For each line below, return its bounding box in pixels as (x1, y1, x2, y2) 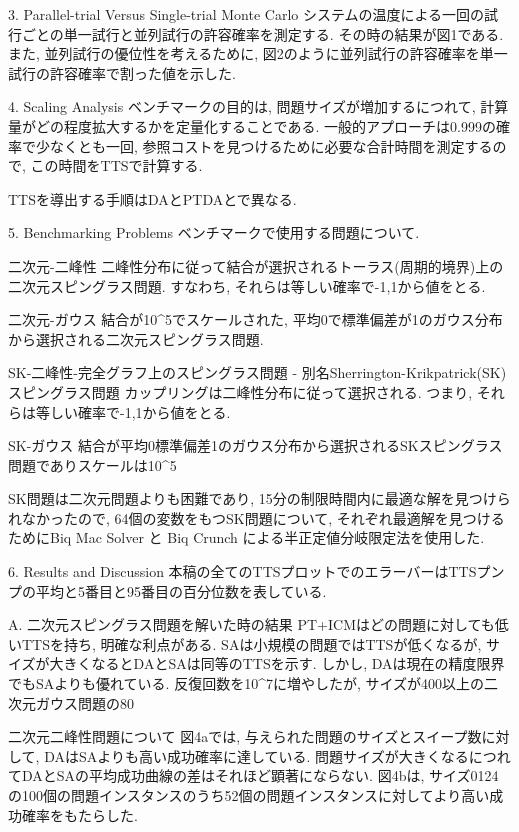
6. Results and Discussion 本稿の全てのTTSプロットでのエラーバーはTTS (8, 561, 477, 582)
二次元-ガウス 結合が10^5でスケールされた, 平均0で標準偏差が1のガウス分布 (8, 309, 503, 330)
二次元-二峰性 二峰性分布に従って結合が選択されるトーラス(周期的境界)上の (8, 255, 504, 276)
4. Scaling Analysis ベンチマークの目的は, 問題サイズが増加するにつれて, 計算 (8, 96, 509, 117)
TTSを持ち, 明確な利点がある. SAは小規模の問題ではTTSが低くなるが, (21, 633, 482, 654)
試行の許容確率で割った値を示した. (8, 62, 236, 83)
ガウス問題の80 (35, 692, 134, 713)
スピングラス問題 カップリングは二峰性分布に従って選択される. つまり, (8, 381, 473, 402)
